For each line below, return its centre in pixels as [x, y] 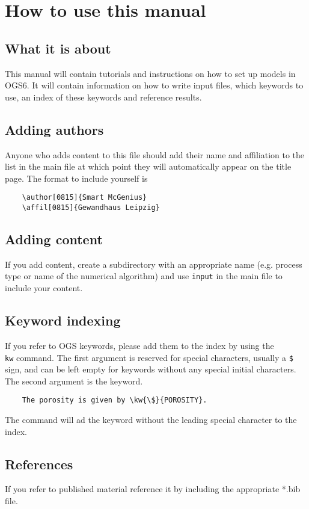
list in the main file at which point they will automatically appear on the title [148, 166]
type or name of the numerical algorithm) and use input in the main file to [144, 276]
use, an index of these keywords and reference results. [103, 97]
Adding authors [54, 129]
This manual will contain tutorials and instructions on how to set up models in [150, 73]
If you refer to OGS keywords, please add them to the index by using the [139, 345]
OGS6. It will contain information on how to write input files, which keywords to [154, 85]
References [39, 464]
